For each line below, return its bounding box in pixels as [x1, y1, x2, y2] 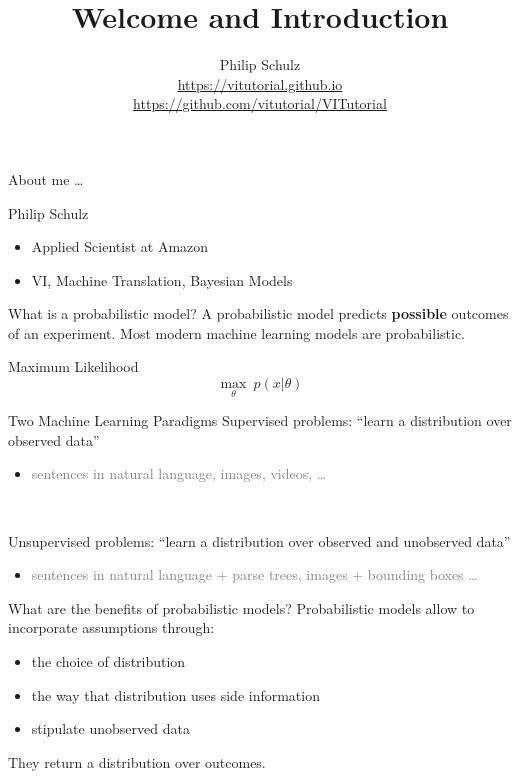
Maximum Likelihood [8, 356, 139, 377]
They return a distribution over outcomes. [8, 751, 266, 772]
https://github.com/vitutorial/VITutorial [133, 93, 387, 114]
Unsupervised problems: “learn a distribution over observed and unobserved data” [8, 530, 511, 551]
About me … [8, 168, 84, 189]
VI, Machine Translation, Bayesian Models [31, 269, 293, 290]
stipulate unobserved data [31, 718, 190, 739]
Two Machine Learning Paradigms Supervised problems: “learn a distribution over [8, 410, 512, 431]
